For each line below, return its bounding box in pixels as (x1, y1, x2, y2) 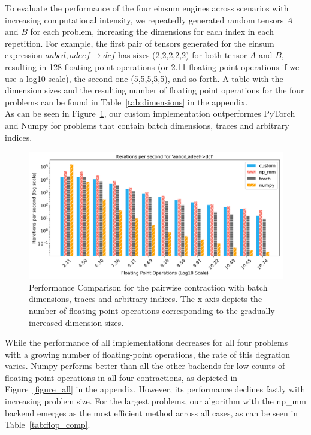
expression (5, 49, 43, 61)
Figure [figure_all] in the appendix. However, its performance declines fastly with (5, 383, 306, 395)
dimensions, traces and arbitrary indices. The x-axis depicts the (29, 292, 262, 305)
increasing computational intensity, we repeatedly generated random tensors (5, 13, 284, 26)
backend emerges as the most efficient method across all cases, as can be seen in (5, 406, 298, 419)
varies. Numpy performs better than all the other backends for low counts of (5, 360, 285, 372)
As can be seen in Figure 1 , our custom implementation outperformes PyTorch (5, 107, 295, 120)
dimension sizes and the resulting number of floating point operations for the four (5, 84, 304, 96)
